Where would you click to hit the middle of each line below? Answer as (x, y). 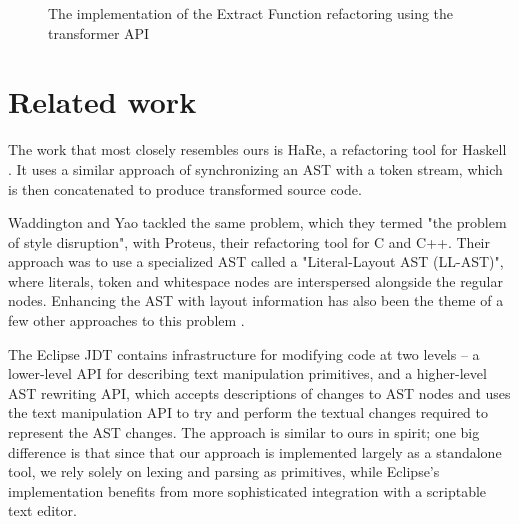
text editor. (42, 510)
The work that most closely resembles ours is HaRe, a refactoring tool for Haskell (257, 149)
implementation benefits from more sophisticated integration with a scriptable (247, 490)
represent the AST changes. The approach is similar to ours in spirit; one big (244, 432)
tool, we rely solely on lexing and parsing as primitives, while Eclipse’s (224, 471)
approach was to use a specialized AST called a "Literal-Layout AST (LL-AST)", (256, 261)
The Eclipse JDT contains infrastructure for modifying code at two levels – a (244, 353)
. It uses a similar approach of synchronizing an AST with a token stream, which (255, 168)
